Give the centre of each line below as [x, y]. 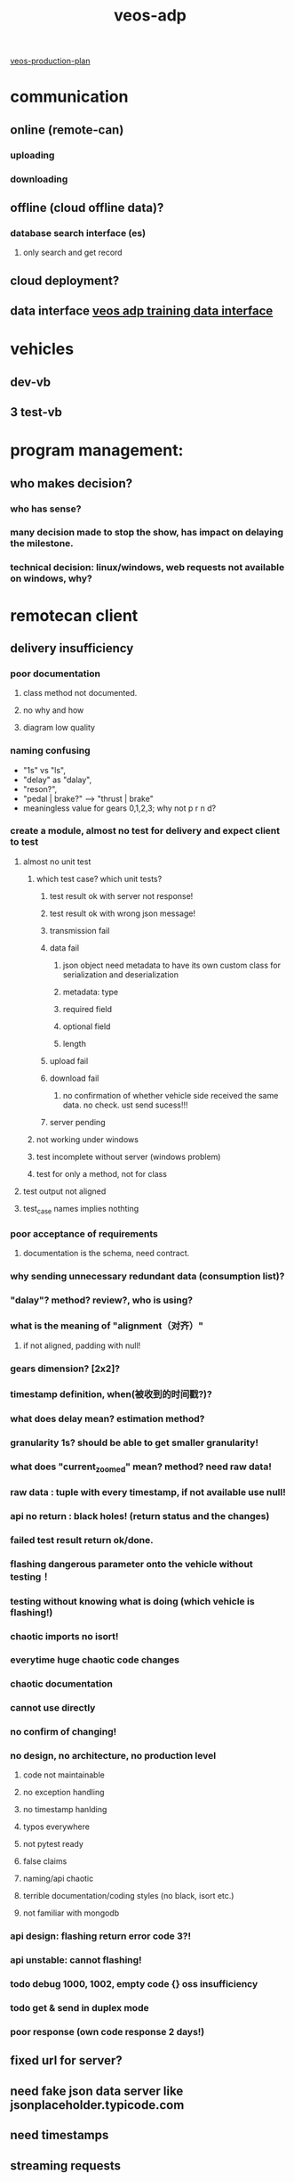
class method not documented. [80, 693]
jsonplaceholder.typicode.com [97, 2105]
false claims [45, 1861]
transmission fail [79, 930]
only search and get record [72, 253]
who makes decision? [72, 483]
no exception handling [64, 1793]
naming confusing [51, 751]
